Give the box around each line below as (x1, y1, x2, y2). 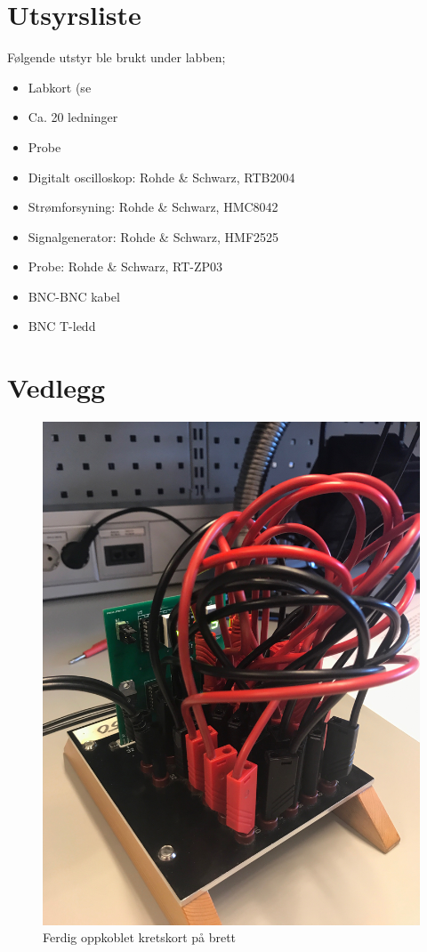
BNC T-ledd (28, 317, 96, 335)
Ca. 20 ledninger (28, 108, 118, 126)
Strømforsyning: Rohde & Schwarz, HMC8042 (28, 198, 278, 216)
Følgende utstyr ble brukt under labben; (7, 48, 226, 67)
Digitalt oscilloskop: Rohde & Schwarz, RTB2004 (28, 167, 295, 186)
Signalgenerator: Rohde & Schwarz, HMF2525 (28, 227, 279, 246)
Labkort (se (28, 77, 92, 96)
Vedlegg (7, 369, 106, 406)
